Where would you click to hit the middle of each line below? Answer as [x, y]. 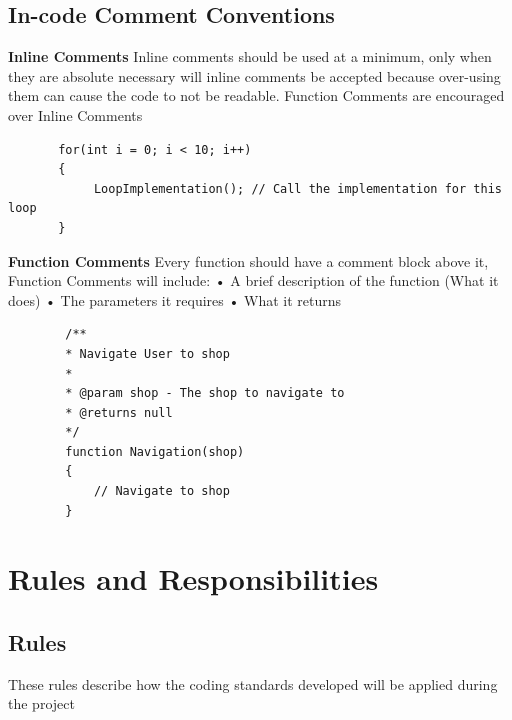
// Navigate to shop [161, 491]
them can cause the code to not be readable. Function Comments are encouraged [256, 95]
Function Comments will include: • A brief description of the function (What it [253, 280]
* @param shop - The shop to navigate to [205, 393]
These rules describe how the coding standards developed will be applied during [253, 683]
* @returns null [119, 412]
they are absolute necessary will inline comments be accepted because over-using [254, 75]
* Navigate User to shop [147, 353]
